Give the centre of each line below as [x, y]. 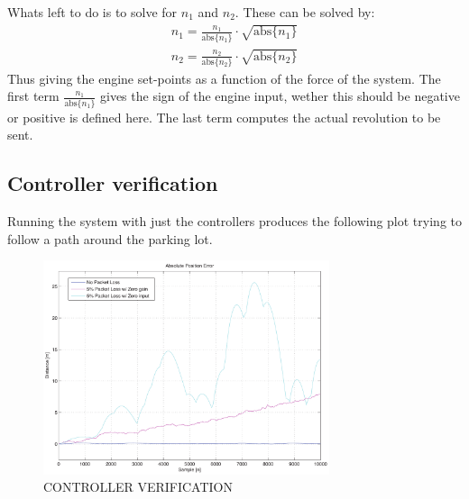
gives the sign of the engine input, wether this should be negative [280, 96]
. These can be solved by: [305, 12]
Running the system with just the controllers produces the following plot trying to [234, 221]
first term [33, 96]
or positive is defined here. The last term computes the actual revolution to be [224, 117]
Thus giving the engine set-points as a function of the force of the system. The [224, 78]
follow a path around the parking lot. [110, 238]
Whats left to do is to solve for [92, 12]
